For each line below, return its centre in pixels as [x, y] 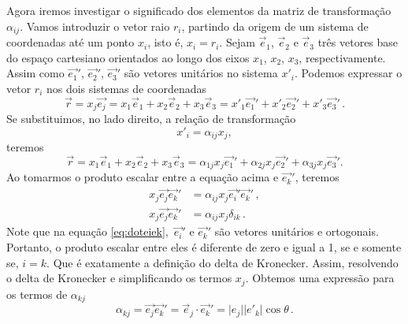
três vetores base [358, 42]
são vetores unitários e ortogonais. [297, 231]
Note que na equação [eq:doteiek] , [87, 231]
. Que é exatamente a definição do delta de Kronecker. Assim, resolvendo [223, 262]
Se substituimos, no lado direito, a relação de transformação [151, 119]
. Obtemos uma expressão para [320, 278]
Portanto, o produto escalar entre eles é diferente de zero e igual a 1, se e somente [204, 247]
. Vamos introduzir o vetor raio [95, 26]
